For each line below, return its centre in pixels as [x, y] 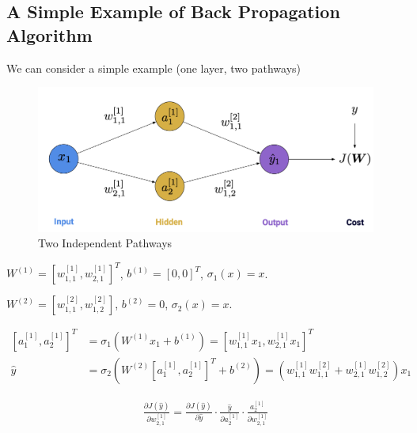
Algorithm [49, 34]
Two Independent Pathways [105, 243]
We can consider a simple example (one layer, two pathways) [154, 68]
